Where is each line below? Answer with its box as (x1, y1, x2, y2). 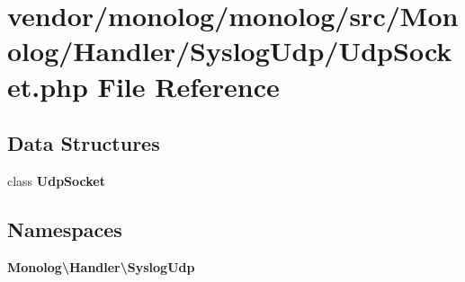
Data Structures (7, 129, 160, 157)
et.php (7, 67, 88, 104)
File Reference (97, 67, 280, 104)
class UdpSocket (7, 171, 105, 189)
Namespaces (7, 215, 122, 242)
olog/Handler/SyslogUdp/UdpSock (7, 32, 452, 69)
